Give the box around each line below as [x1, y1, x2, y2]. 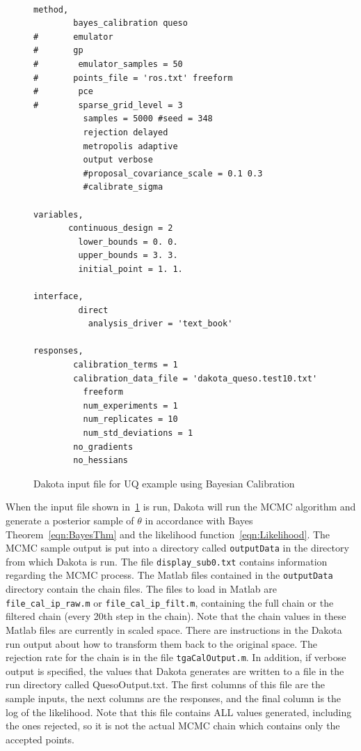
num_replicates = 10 [83, 414, 178, 425]
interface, [33, 291, 83, 302]
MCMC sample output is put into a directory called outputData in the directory [6, 540, 349, 555]
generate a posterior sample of [6, 513, 134, 527]
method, [33, 4, 69, 15]
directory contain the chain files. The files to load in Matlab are [6, 582, 277, 596]
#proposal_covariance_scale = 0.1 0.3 [83, 168, 263, 179]
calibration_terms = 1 [73, 360, 178, 370]
